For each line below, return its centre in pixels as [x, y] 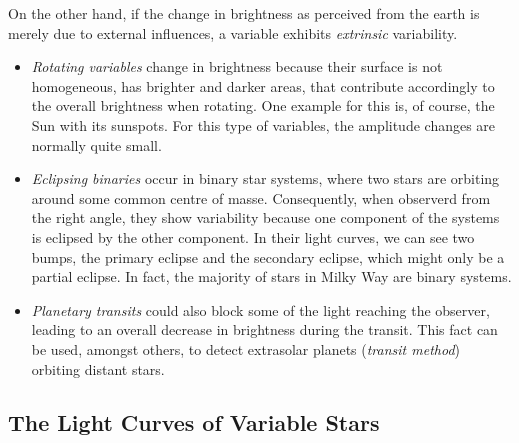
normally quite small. [96, 144]
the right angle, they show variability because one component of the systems [265, 217]
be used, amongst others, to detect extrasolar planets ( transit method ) [246, 348]
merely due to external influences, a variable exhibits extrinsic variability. [233, 32]
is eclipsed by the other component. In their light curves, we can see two [253, 236]
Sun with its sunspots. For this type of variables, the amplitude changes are [263, 124]
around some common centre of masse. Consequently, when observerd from [261, 197]
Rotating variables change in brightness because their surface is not [237, 66]
